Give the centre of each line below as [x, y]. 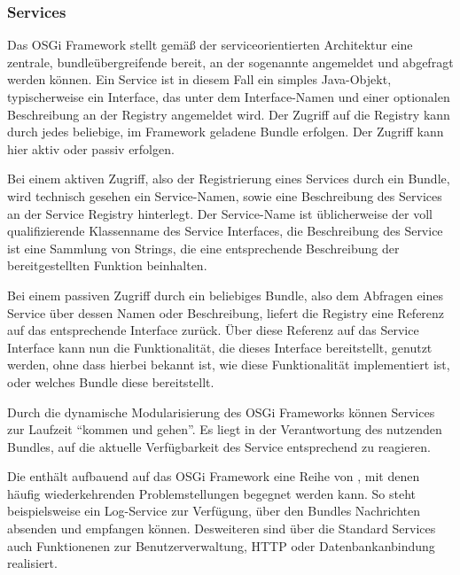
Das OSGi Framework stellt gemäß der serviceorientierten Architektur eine [210, 45]
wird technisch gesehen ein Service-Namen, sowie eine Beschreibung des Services [225, 195]
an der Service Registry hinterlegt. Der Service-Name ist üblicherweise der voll [220, 213]
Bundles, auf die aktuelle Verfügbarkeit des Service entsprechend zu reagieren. [219, 446]
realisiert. [32, 563]
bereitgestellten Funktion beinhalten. [107, 265]
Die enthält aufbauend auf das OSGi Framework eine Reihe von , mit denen [214, 476]
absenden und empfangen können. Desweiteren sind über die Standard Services [222, 528]
